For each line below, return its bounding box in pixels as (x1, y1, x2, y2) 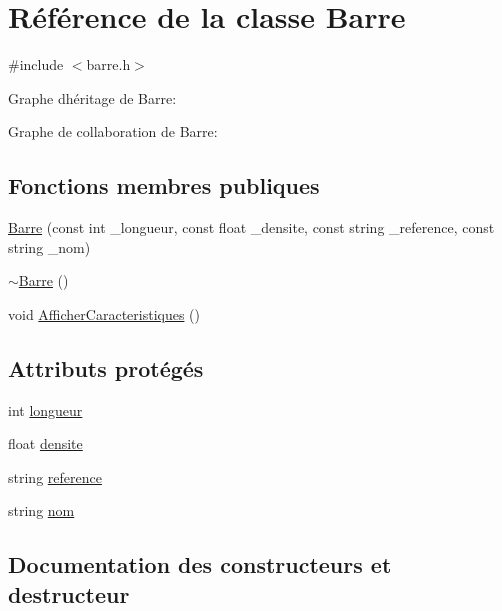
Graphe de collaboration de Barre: (8, 121, 218, 142)
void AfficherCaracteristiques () (8, 303, 200, 324)
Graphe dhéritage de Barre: (8, 87, 177, 108)
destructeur (8, 578, 130, 609)
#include (8, 54, 64, 75)
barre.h (86, 54, 131, 75)
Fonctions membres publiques (8, 170, 320, 201)
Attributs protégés (8, 352, 204, 383)
